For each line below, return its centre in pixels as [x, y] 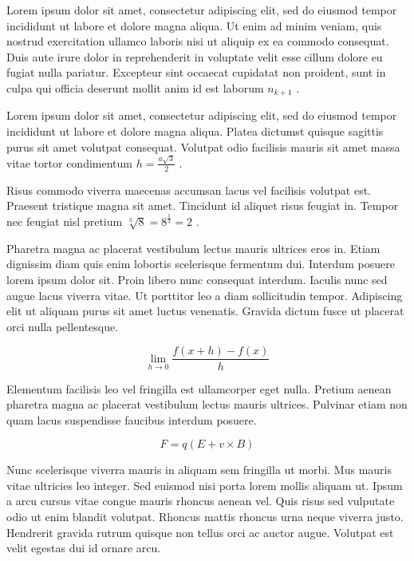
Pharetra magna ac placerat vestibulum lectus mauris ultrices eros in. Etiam [193, 248]
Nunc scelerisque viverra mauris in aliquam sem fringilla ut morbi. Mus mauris [199, 470]
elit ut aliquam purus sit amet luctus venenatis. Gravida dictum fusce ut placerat [205, 311]
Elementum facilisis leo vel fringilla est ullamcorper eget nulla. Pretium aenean [199, 388]
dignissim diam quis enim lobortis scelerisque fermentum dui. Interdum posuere [201, 264]
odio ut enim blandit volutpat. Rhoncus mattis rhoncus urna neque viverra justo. [205, 517]
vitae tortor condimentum [69, 162]
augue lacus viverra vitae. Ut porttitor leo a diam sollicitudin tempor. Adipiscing [205, 295]
